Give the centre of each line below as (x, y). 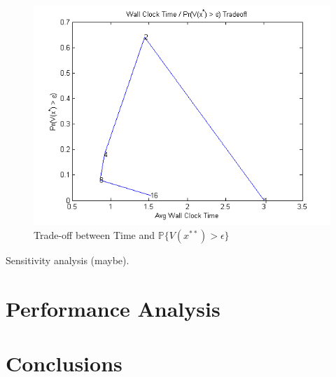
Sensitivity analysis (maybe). (68, 260)
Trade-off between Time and (94, 235)
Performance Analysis (113, 308)
